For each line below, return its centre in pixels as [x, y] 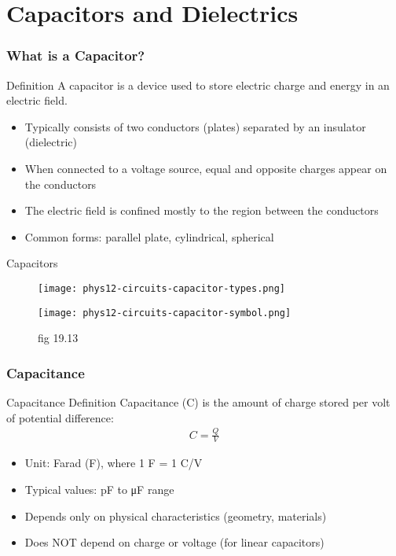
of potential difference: [60, 417]
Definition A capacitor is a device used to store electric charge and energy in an [198, 85]
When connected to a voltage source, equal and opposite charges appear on [206, 168]
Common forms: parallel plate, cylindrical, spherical [149, 236]
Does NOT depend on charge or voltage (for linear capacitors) [174, 542]
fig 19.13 [58, 338]
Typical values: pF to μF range [99, 490]
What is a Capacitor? [76, 55]
